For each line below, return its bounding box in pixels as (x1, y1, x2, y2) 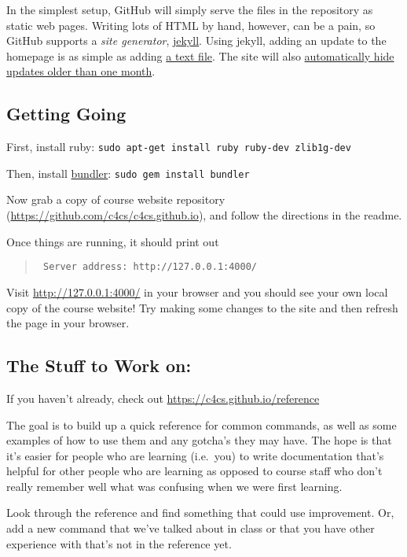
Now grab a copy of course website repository (6, 191, 225, 208)
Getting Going (6, 101, 126, 126)
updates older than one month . (6, 63, 156, 79)
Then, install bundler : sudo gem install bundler (6, 164, 250, 181)
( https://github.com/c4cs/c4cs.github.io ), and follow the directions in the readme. (6, 207, 402, 223)
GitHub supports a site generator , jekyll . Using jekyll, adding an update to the (6, 32, 387, 49)
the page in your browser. (6, 315, 130, 331)
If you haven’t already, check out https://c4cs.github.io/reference (6, 389, 320, 406)
